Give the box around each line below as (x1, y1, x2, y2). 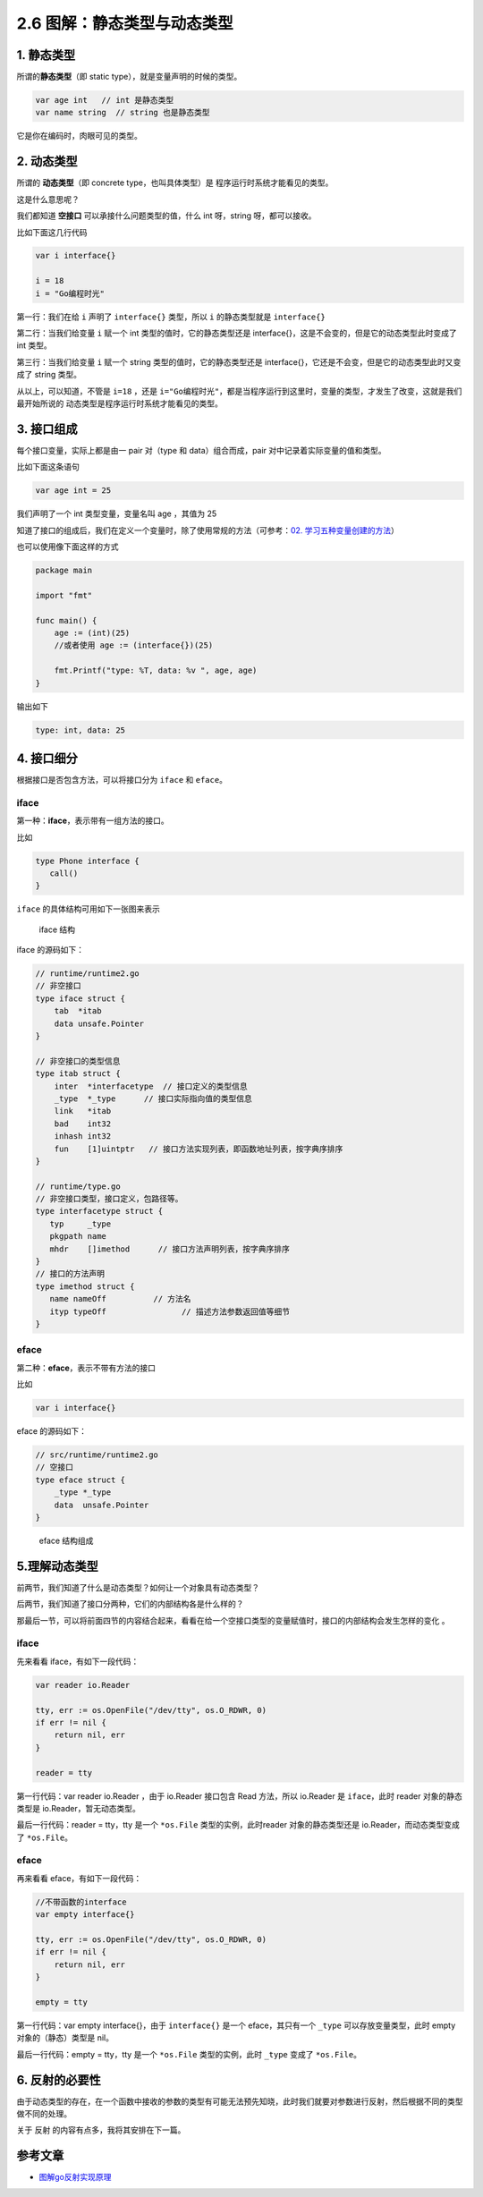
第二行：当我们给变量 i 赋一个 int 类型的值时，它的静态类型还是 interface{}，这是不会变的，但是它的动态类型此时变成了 (16, 327, 458, 339)
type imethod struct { (35, 1281, 135, 1292)
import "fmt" (35, 590, 93, 600)
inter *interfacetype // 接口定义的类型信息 (54, 1081, 248, 1091)
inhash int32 (54, 1132, 112, 1141)
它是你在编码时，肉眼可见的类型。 (16, 131, 142, 141)
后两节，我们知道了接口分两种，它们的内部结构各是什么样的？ (16, 1599, 244, 1609)
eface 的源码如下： (16, 1426, 88, 1437)
